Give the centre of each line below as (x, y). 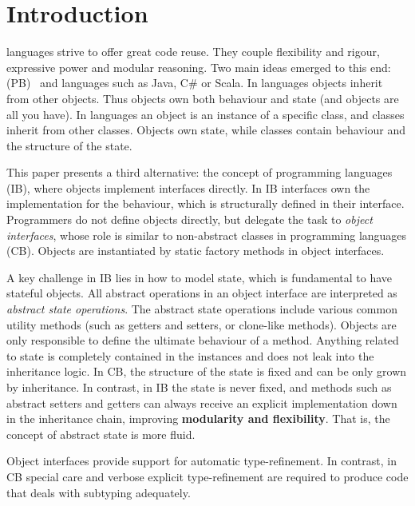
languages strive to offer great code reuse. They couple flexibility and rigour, (193, 52)
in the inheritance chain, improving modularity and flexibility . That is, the (198, 418)
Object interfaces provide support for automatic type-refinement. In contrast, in (202, 461)
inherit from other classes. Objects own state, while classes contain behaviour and (206, 130)
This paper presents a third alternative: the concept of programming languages (200, 172)
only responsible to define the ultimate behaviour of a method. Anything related (203, 340)
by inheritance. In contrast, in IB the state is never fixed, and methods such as (199, 387)
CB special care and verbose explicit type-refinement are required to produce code (207, 476)
